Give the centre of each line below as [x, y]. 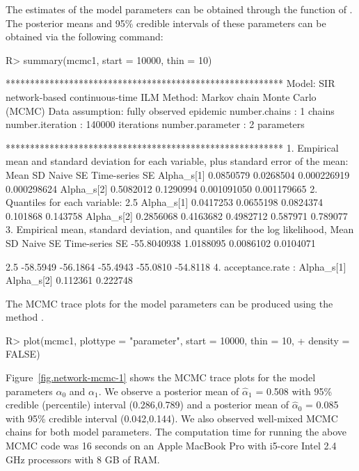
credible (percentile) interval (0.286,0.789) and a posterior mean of [147, 405]
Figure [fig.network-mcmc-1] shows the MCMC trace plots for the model [161, 377]
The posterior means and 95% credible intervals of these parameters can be [166, 23]
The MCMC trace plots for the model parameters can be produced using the [169, 303]
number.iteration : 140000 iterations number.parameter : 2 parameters [155, 124]
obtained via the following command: [85, 37]
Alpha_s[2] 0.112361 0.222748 [69, 280]
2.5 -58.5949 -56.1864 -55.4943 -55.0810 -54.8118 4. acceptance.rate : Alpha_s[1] [176, 266]
